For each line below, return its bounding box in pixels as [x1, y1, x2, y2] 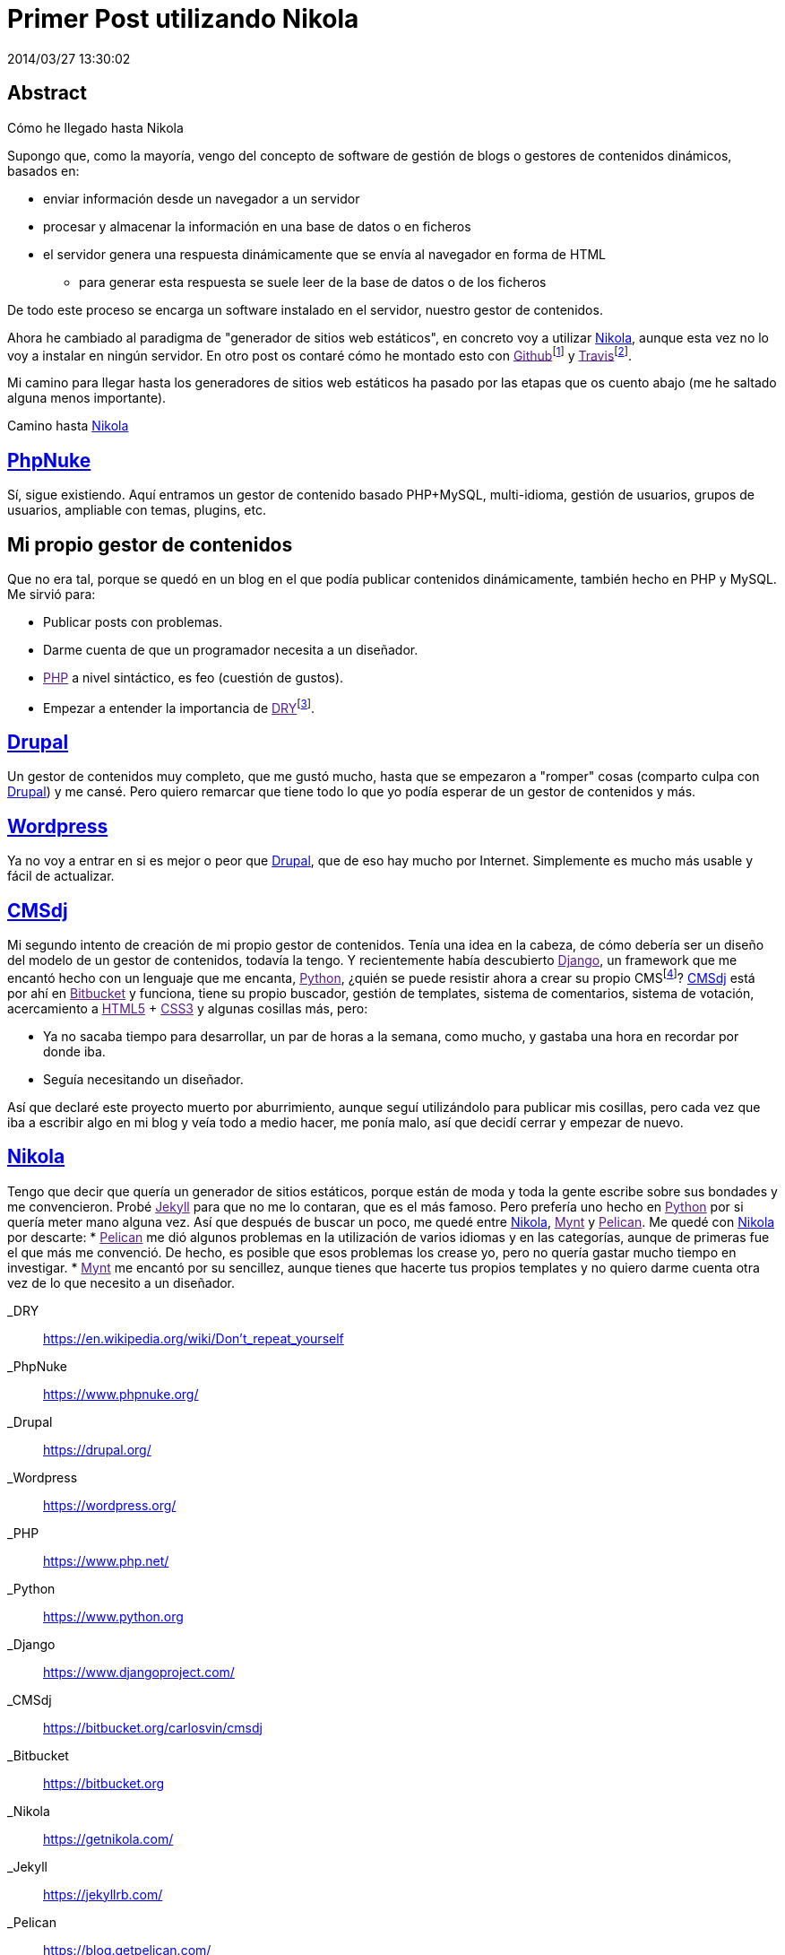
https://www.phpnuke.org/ [43, 1386, 199, 1402]
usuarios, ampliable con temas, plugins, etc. [7, 502, 266, 518]
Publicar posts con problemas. [43, 613, 223, 630]
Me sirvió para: [7, 586, 96, 602]
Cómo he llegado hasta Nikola [7, 119, 184, 135]
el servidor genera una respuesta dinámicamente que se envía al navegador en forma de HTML [43, 246, 606, 262]
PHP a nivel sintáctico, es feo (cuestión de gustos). [43, 669, 344, 685]
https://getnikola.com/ [43, 1830, 174, 1846]
